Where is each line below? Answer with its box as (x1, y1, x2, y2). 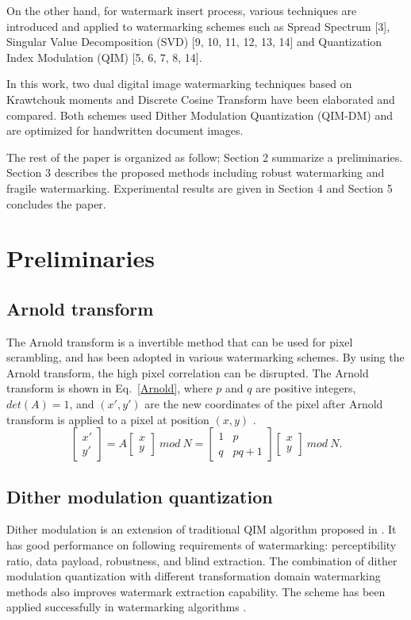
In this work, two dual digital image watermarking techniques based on (6, 75, 352, 92)
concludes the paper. (6, 195, 106, 212)
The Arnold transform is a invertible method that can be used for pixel (6, 333, 353, 350)
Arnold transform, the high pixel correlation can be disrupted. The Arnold (6, 364, 369, 381)
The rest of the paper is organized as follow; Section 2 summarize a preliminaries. (6, 148, 403, 165)
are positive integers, (255, 380, 356, 396)
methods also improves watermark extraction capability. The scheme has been (6, 583, 386, 599)
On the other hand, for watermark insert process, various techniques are (6, 2, 357, 18)
